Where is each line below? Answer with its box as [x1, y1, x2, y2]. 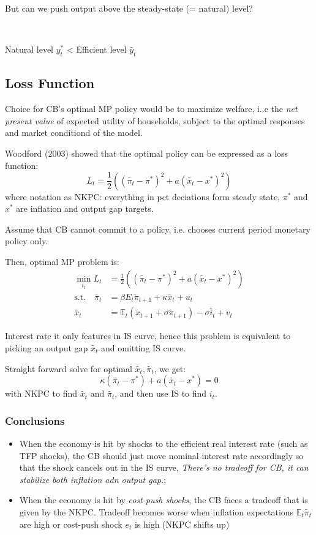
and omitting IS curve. [101, 342, 186, 354]
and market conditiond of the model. [5, 126, 143, 139]
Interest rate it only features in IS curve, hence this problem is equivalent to [5, 329, 291, 342]
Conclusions [5, 413, 65, 428]
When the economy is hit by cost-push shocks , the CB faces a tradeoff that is [19, 493, 308, 506]
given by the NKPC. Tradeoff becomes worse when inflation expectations [19, 506, 294, 518]
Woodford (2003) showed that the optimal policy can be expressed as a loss [5, 146, 288, 159]
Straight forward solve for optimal [5, 362, 132, 375]
